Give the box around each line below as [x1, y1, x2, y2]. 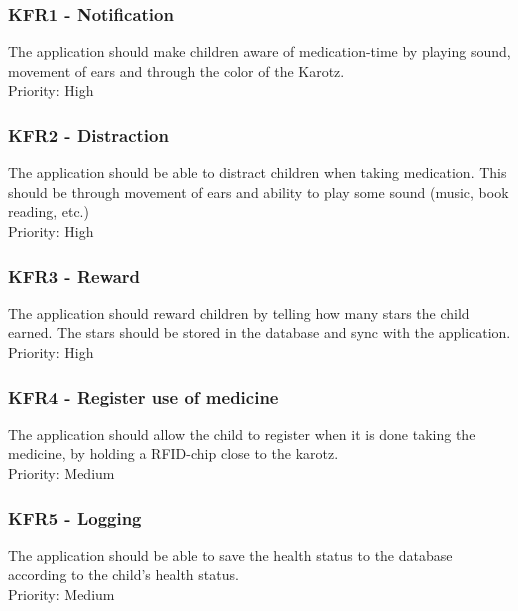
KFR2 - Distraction [8, 122, 169, 147]
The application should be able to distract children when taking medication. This [8, 162, 507, 183]
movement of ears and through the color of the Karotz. [8, 60, 345, 81]
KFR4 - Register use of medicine [8, 384, 279, 409]
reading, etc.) [8, 201, 89, 222]
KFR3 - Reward [8, 263, 141, 288]
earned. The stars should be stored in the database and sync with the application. [8, 322, 511, 343]
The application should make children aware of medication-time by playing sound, [8, 41, 511, 62]
